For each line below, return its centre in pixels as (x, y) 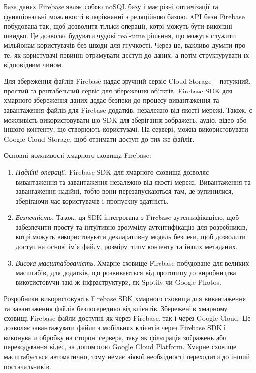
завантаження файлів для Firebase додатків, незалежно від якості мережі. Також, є (128, 109)
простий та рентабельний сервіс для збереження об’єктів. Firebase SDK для (118, 90)
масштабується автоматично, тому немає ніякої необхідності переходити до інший (127, 356)
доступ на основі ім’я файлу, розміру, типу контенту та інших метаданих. (127, 246)
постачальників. (28, 366)
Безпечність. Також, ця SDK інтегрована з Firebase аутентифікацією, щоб (127, 217)
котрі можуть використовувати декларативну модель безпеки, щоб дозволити (130, 236)
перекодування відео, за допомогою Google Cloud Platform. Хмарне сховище (120, 347)
